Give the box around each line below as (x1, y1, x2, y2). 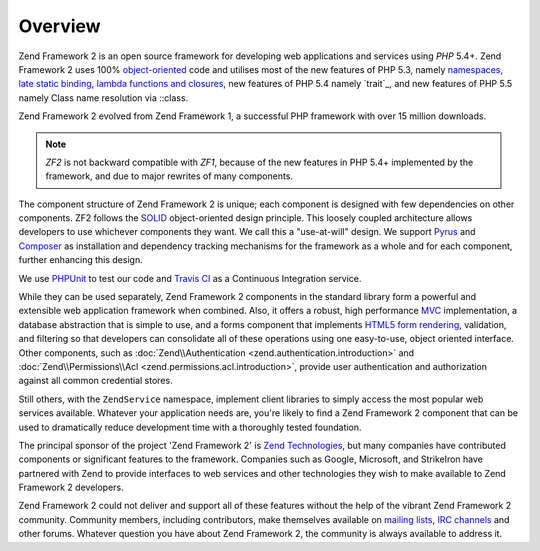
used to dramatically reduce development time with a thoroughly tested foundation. (18, 421, 362, 433)
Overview (18, 15, 101, 37)
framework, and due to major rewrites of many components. (45, 170, 294, 182)
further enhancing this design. (18, 254, 144, 266)
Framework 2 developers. (18, 481, 124, 494)
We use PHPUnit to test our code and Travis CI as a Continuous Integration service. (18, 272, 362, 284)
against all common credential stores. (18, 375, 174, 387)
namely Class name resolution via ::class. (18, 91, 189, 104)
